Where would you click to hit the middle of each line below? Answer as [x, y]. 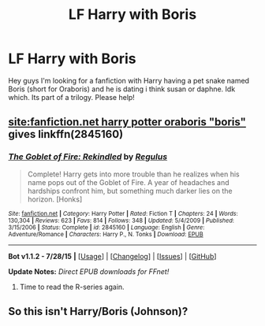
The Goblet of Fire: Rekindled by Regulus [88, 157]
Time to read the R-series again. [72, 287]
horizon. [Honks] [55, 199]
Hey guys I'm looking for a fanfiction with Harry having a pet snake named [129, 80]
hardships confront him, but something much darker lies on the [130, 191]
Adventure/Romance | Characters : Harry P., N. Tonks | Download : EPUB [106, 234]
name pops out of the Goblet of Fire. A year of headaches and [129, 182]
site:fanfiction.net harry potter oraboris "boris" [127, 122]
